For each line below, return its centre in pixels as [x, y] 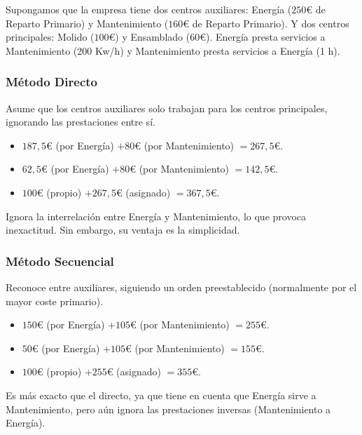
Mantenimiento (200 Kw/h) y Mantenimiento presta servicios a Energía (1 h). [173, 50]
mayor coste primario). [55, 301]
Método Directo [51, 82]
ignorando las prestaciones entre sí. [81, 122]
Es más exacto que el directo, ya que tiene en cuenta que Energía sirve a [161, 395]
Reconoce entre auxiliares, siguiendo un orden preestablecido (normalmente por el [181, 287]
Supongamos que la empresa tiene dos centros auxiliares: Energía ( [149, 9]
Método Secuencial [60, 261]
